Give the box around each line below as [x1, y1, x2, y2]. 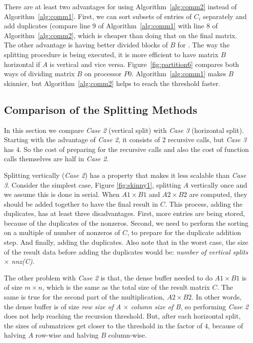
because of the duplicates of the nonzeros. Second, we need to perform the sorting [4, 217, 249, 228]
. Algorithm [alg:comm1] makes [131, 68, 226, 79]
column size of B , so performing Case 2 [130, 301, 249, 311]
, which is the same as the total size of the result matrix [42, 282, 210, 292]
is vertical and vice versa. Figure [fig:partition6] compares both [49, 59, 239, 69]
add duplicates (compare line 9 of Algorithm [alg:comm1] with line [4, 21, 205, 31]
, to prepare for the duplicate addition [127, 227, 241, 237]
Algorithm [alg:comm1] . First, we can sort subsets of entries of [4, 11, 192, 21]
